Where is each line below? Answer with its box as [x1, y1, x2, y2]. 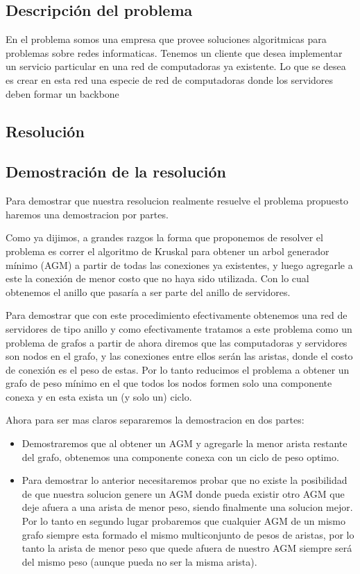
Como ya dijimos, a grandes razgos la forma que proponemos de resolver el [6, 230, 323, 245]
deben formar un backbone [6, 86, 119, 101]
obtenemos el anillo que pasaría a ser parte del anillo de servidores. [6, 284, 291, 299]
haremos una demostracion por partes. [6, 207, 169, 221]
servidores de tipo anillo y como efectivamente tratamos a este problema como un [6, 321, 352, 336]
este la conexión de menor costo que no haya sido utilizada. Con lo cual [6, 271, 309, 286]
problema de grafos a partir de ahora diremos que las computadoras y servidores [6, 335, 348, 349]
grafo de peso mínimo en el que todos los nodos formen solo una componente [6, 376, 332, 390]
